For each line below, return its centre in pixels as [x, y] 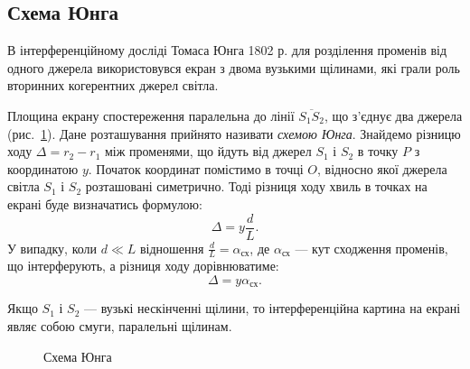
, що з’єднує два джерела [393, 115]
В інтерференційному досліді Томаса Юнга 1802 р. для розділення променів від [227, 50]
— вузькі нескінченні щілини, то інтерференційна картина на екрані [273, 308]
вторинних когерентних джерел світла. [113, 85]
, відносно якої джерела [382, 168]
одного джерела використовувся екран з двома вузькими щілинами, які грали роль [234, 67]
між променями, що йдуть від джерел [208, 151]
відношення [172, 248]
